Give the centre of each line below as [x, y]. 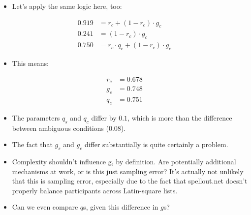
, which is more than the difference [180, 117]
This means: [30, 63]
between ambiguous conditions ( [60, 128]
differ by [104, 117]
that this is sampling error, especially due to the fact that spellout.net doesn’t [130, 181]
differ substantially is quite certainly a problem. [156, 144]
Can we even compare [45, 207]
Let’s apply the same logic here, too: [67, 6]
